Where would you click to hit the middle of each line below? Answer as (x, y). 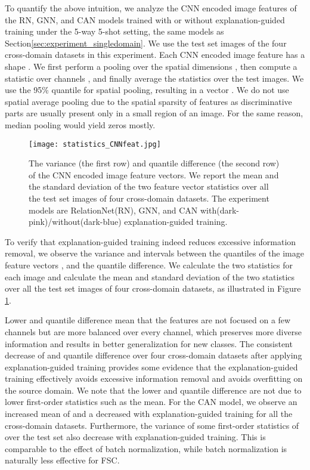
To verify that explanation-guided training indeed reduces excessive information (151, 241)
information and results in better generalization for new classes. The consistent (149, 343)
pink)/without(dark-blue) (75, 222)
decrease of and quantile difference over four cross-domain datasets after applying (154, 355)
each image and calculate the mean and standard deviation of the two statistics (150, 276)
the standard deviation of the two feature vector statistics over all (149, 186)
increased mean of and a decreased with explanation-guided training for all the (149, 414)
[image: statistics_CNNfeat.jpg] (95, 144)
